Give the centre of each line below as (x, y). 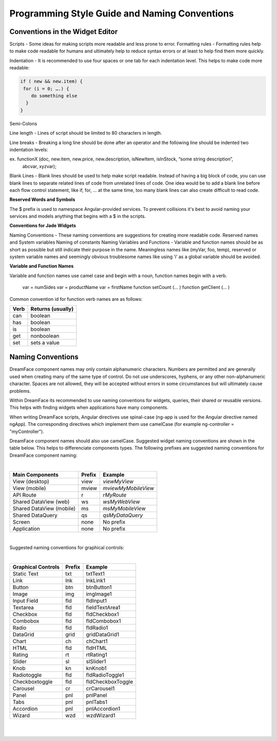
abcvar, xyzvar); (39, 166)
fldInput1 (96, 601)
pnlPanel (96, 695)
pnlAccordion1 (103, 709)
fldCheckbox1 (102, 614)
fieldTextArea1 (103, 607)
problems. (20, 391)
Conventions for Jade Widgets (43, 226)
